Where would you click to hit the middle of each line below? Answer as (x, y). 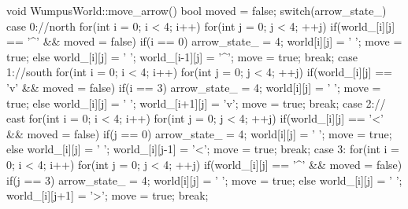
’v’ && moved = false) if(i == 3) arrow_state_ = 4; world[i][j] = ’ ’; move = (194, 87)
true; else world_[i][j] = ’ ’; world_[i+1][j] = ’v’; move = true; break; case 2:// (196, 103)
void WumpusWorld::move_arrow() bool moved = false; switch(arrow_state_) (197, 10)
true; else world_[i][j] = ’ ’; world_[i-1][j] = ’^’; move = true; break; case (182, 56)
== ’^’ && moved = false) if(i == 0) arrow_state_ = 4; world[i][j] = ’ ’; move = (204, 41)
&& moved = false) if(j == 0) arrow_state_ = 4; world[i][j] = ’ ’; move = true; (199, 133)
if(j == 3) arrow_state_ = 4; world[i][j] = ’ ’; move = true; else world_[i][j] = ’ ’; (204, 180)
